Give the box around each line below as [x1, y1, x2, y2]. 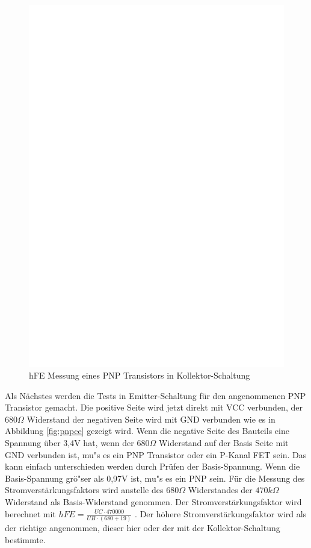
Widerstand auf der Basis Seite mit [158, 436, 289, 449]
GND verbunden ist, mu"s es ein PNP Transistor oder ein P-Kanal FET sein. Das [5, 448, 307, 461]
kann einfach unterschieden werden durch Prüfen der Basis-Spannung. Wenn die [5, 460, 300, 473]
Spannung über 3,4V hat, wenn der [5, 436, 134, 449]
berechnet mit [5, 507, 56, 520]
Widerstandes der [188, 483, 253, 496]
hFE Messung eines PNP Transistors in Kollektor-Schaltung [29, 369, 250, 382]
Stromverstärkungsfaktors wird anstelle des [5, 483, 164, 496]
